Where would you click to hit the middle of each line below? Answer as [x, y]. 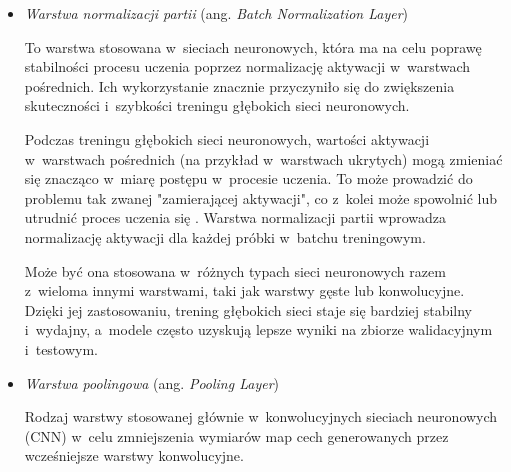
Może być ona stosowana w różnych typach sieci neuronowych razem [235, 270]
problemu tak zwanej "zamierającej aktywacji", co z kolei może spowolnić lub [260, 197]
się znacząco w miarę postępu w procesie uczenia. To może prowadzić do [248, 178]
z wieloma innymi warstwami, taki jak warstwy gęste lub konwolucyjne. [244, 290]
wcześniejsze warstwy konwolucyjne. [134, 455]
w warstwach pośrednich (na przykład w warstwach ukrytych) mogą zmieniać [263, 158]
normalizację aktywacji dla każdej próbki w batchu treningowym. [225, 236]
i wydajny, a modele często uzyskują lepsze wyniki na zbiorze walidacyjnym [258, 329]
